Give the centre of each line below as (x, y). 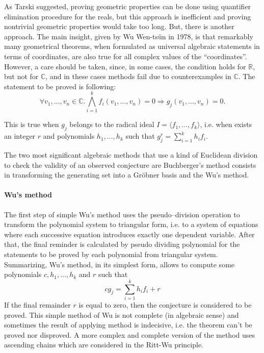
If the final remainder (37, 304)
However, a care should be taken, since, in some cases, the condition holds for (125, 66)
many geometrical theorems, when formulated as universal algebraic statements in (132, 46)
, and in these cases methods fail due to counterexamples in (138, 76)
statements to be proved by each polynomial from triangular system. (111, 254)
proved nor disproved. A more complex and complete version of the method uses (130, 334)
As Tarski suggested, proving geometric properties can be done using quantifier (128, 6)
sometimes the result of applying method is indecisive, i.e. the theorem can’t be (128, 325)
